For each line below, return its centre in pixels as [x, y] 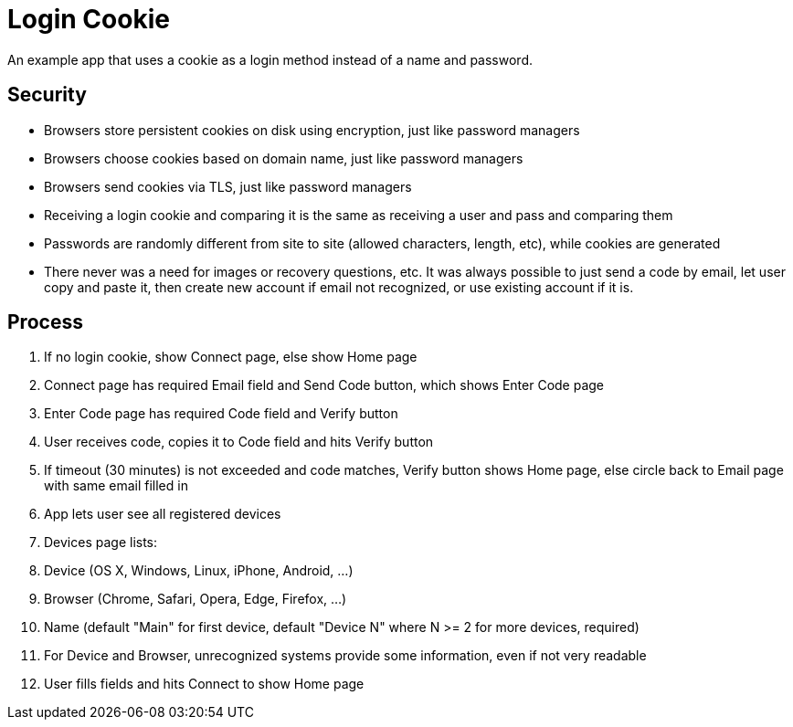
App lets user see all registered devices [163, 514]
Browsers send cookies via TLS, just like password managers [228, 186]
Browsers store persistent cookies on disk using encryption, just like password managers [312, 130]
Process [45, 322]
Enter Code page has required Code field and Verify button [221, 414]
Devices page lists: [101, 543]
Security [47, 95]
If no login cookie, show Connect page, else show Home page [231, 357]
